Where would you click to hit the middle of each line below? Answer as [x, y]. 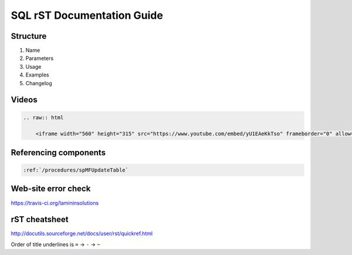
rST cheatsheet [40, 219]
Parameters [40, 58]
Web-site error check [51, 189]
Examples [37, 75]
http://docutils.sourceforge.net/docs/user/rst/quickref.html [82, 234]
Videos [24, 100]
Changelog [39, 83]
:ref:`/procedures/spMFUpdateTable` [76, 170]
